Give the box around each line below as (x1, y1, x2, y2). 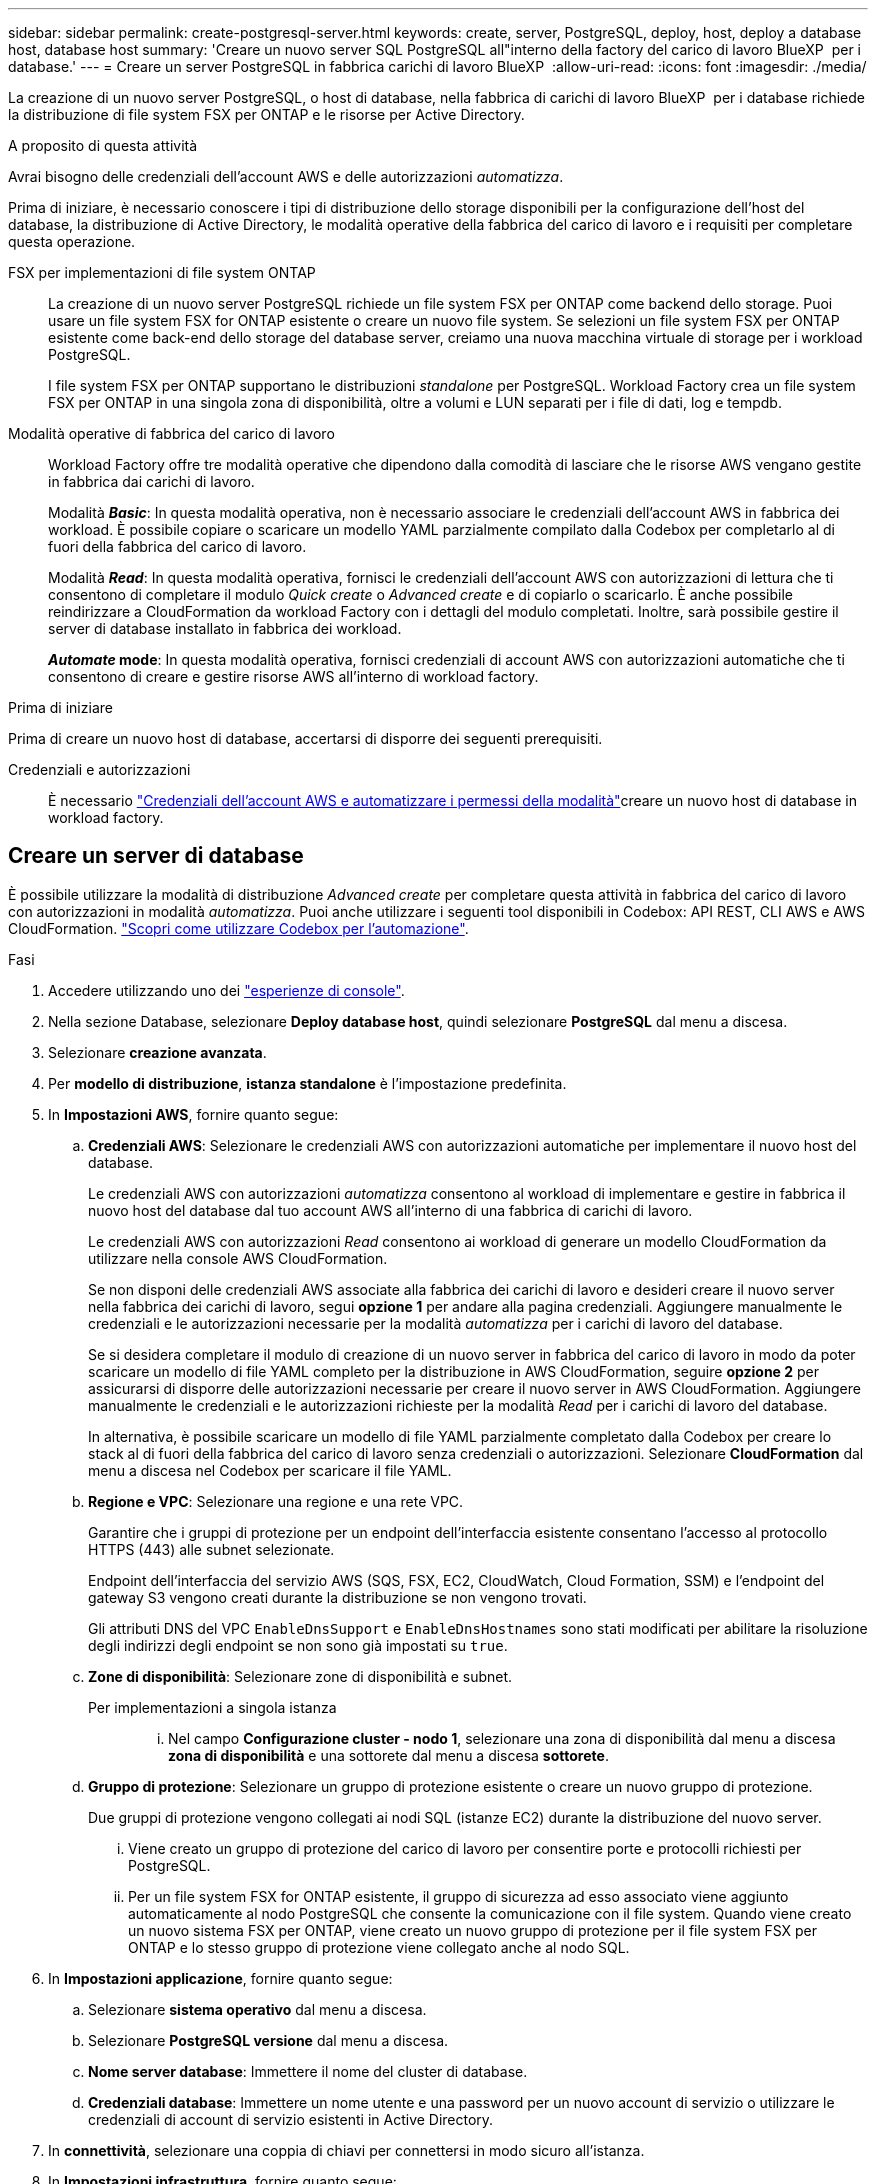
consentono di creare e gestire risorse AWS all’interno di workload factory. (48, 668, 539, 685)
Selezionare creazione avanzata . (48, 1043, 267, 1061)
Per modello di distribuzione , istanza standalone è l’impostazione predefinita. (48, 1074, 567, 1092)
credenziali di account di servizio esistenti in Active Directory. (88, 2110, 494, 2128)
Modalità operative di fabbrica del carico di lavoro (8, 425, 335, 442)
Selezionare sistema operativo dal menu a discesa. (88, 2000, 427, 2018)
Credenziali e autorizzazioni (8, 761, 191, 778)
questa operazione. (8, 233, 136, 250)
